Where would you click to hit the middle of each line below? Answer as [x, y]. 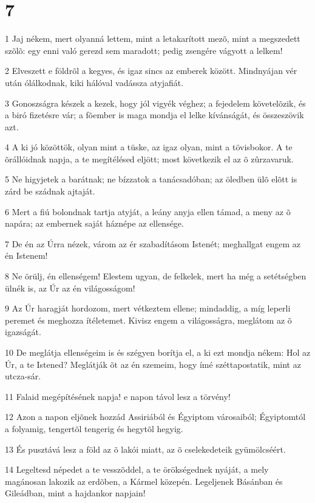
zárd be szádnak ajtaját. [50, 191]
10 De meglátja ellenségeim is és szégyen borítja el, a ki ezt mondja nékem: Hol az [158, 352]
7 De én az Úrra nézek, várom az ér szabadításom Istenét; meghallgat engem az [153, 243]
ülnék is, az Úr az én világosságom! [70, 288]
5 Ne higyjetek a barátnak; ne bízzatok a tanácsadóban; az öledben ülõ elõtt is [151, 179]
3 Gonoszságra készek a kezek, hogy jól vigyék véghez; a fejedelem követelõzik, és [155, 103]
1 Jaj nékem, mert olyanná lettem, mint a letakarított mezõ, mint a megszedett [153, 38]
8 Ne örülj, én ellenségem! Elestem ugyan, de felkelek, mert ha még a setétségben [156, 276]
